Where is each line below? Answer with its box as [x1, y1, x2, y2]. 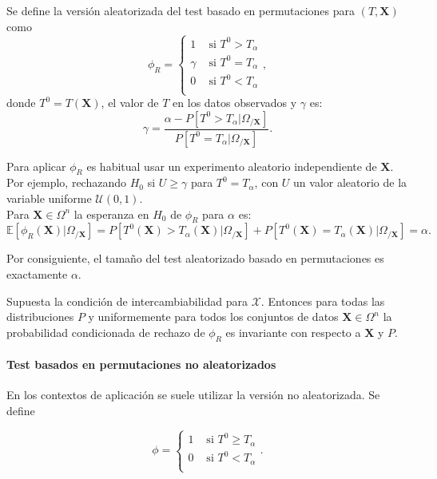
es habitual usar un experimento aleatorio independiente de [86, 157, 377, 174]
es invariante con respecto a [225, 323, 361, 340]
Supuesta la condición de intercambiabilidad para [6, 292, 248, 309]
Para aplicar [6, 157, 66, 174]
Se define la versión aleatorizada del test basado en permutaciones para [6, 2, 356, 18]
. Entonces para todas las [260, 292, 385, 309]
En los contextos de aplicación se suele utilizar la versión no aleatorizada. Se [6, 386, 380, 403]
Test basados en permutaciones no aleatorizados [6, 356, 276, 373]
